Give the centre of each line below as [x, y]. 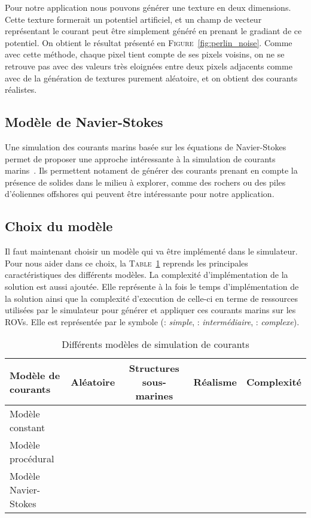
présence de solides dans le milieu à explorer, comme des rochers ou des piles [145, 182]
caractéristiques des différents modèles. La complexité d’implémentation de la [147, 275]
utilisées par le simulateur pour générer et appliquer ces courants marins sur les [150, 310]
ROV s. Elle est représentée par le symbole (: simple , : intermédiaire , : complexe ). [152, 321]
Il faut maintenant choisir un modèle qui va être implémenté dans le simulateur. [151, 251]
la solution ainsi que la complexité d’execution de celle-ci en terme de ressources [152, 298]
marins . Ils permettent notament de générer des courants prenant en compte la [151, 170]
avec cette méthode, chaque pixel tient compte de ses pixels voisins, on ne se [145, 54]
